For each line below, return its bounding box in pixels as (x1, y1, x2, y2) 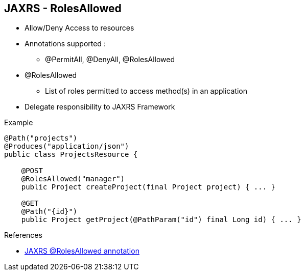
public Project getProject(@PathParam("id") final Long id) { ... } (21, 215, 301, 224)
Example (4, 118, 33, 127)
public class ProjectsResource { (4, 150, 138, 159)
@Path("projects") (4, 134, 78, 143)
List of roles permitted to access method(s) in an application (45, 87, 248, 96)
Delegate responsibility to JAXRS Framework (25, 102, 175, 112)
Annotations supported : (25, 39, 106, 48)
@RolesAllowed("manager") (21, 175, 125, 183)
